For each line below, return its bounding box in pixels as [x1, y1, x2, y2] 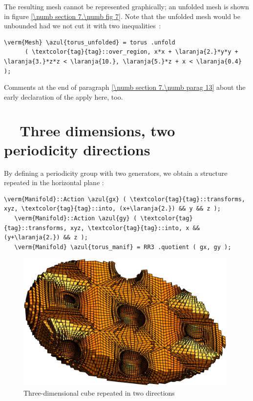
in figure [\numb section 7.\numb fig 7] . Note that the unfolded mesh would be [4, 11, 241, 21]
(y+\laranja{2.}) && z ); [4, 234, 88, 241]
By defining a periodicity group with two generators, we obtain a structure [4, 168, 228, 178]
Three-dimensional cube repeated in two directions [23, 387, 175, 398]
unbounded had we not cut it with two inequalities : [4, 21, 161, 31]
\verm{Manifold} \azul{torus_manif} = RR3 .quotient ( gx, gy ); [14, 243, 232, 251]
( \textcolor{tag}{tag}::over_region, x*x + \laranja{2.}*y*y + [24, 48, 238, 56]
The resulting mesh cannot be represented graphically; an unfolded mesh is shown [4, 1, 249, 11]
